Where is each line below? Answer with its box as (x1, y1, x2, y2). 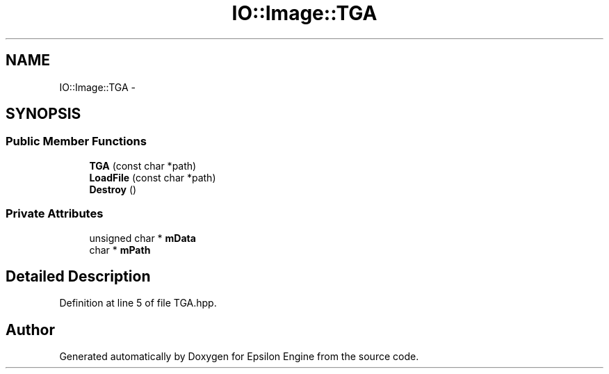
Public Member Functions (6, 134, 147, 149)
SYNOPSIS (6, 105, 81, 123)
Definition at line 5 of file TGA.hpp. (59, 297, 217, 309)
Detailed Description (6, 267, 151, 285)
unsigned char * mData (89, 231, 196, 244)
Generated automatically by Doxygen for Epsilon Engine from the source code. (59, 350, 419, 363)
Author (6, 320, 55, 339)
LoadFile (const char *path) (89, 171, 216, 184)
